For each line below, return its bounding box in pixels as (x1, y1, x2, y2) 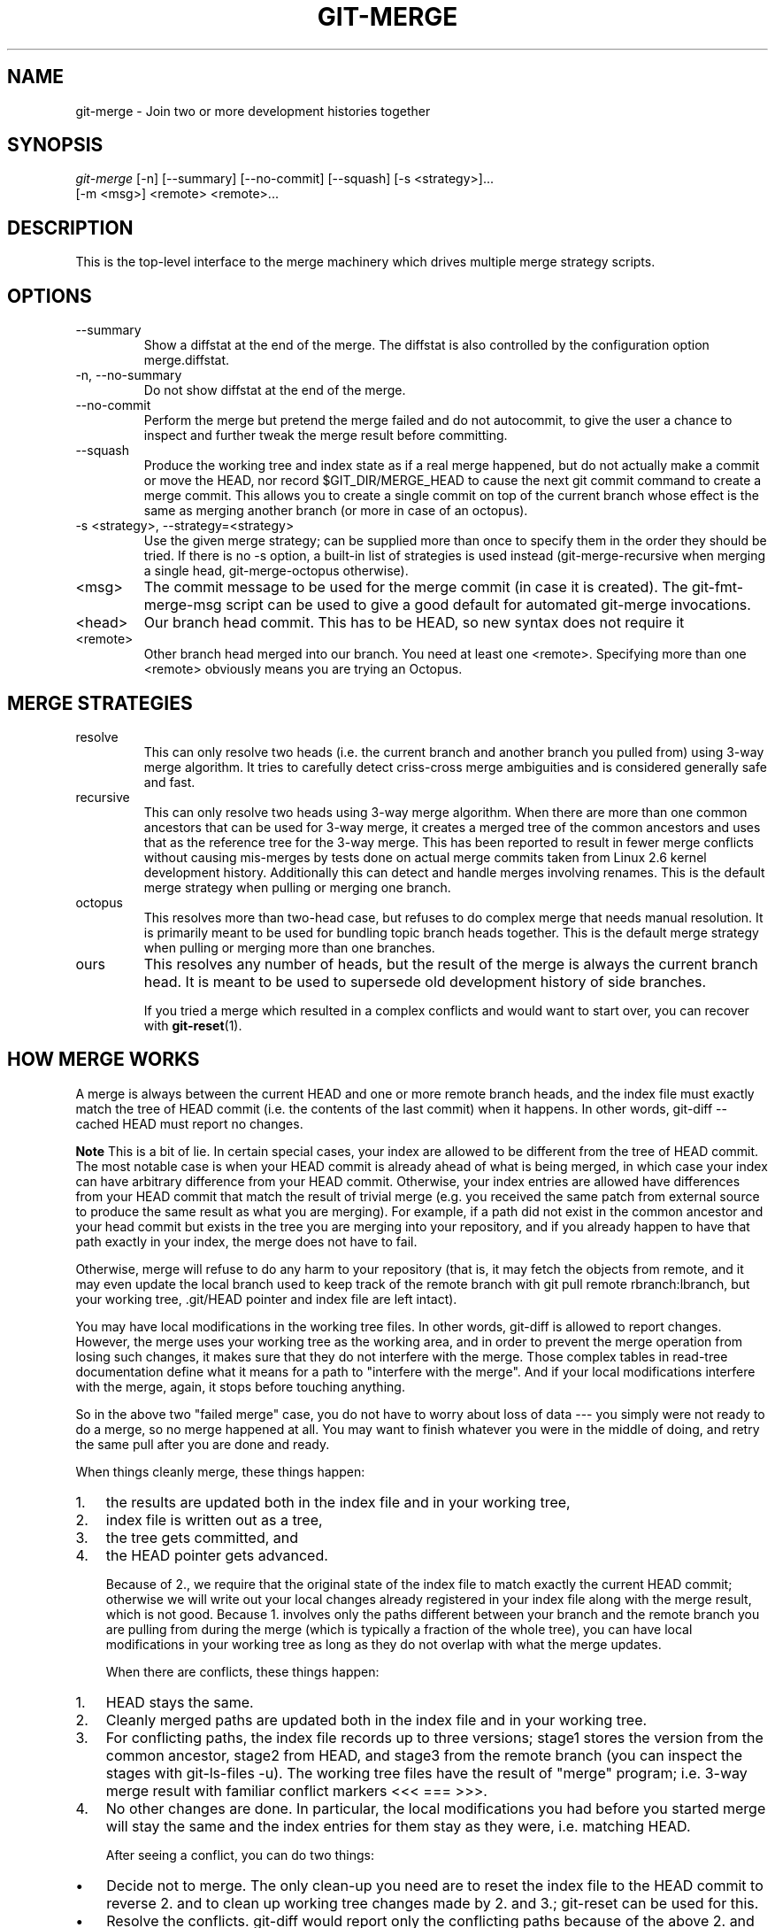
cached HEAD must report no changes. (75, 1115, 303, 1131)
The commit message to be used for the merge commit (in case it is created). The (143, 578, 688, 597)
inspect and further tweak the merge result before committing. (143, 428, 508, 443)
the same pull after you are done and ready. (75, 1436, 330, 1452)
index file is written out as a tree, (105, 1510, 323, 1529)
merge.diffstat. (143, 352, 230, 368)
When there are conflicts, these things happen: (105, 1663, 380, 1679)
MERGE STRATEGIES (7, 691, 193, 714)
